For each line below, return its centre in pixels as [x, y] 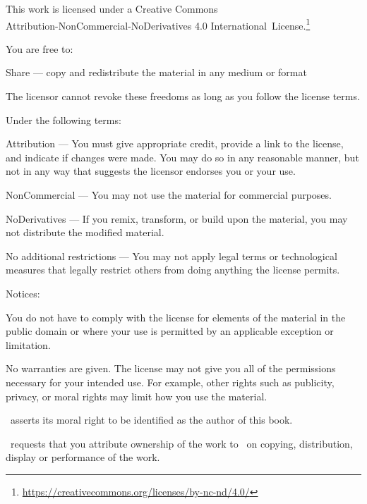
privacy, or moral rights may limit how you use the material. [137, 396]
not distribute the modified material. [85, 232]
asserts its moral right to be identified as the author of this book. [151, 420]
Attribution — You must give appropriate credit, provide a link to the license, [175, 143]
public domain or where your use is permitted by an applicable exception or [170, 331]
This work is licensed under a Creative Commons [112, 8]
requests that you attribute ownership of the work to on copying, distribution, [181, 443]
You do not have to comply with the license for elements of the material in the [176, 317]
